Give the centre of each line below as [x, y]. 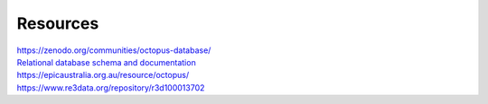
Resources [58, 23]
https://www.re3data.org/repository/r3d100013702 [111, 87]
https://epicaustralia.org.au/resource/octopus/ [103, 75]
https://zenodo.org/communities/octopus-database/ [114, 50]
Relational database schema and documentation [106, 62]
